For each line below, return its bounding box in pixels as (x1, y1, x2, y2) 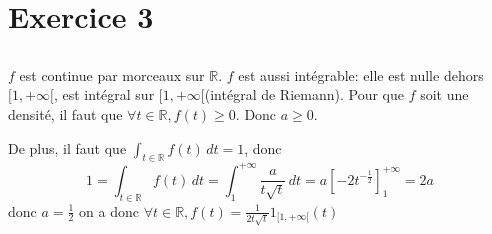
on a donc (79, 200, 139, 221)
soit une (420, 84, 469, 105)
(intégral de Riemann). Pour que (204, 84, 404, 105)
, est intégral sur (53, 84, 155, 105)
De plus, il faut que (8, 137, 127, 158)
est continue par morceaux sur (19, 64, 205, 85)
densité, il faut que (8, 103, 123, 124)
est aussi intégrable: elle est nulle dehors (238, 64, 484, 85)
